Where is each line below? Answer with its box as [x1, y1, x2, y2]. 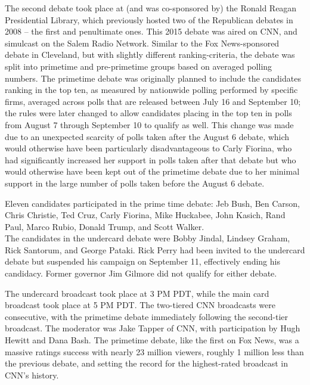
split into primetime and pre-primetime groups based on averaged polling [5, 60, 272, 72]
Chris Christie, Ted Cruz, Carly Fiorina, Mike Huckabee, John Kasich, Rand [5, 209, 286, 221]
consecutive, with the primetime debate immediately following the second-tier [5, 310, 289, 322]
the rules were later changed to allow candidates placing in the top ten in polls [5, 107, 292, 119]
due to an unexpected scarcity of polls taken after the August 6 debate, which [5, 130, 290, 142]
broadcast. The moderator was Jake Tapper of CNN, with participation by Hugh [5, 322, 300, 334]
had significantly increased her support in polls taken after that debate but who [5, 153, 296, 166]
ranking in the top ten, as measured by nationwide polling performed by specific [5, 83, 298, 96]
